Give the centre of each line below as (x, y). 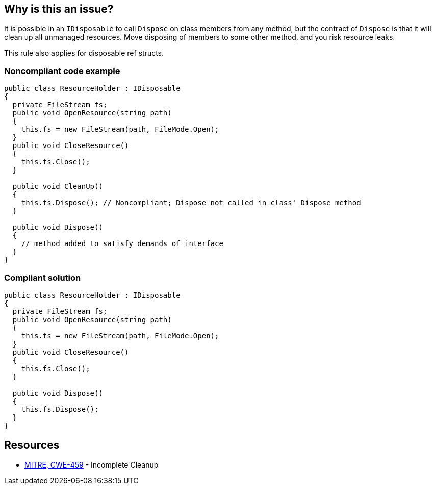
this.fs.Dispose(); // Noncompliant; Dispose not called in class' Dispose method (191, 203)
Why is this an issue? (59, 9)
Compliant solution (43, 277)
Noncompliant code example (62, 71)
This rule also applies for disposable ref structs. (84, 53)
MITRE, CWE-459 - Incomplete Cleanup (92, 464)
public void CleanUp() (58, 187)
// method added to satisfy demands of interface (122, 244)
